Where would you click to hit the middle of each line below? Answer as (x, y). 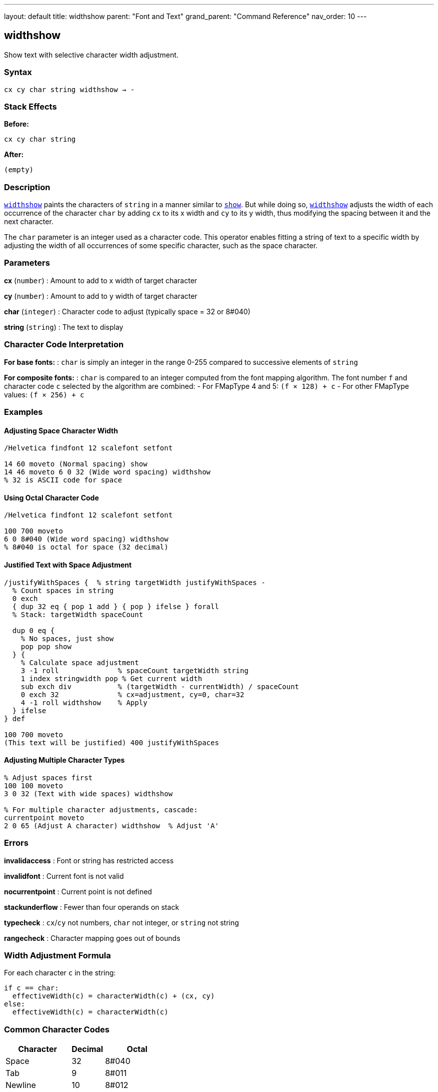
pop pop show (46, 646)
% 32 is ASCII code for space (63, 480)
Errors (16, 843)
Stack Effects (30, 106)
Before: (16, 124)
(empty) (19, 170)
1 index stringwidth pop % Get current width (111, 678)
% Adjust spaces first (48, 777)
